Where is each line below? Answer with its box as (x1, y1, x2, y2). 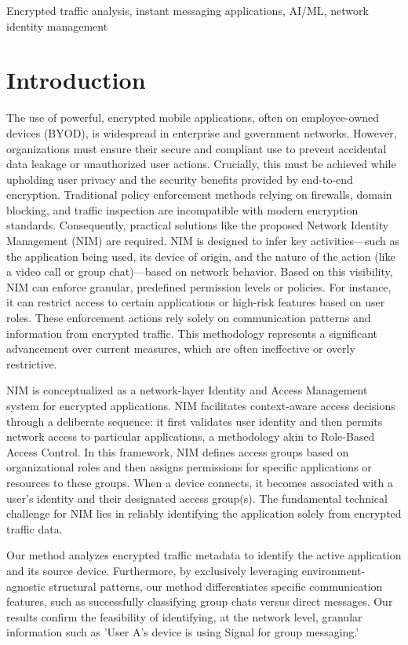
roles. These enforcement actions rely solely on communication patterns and (6, 310, 371, 326)
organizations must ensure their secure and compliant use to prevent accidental (6, 140, 387, 156)
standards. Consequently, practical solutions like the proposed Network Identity (6, 217, 389, 233)
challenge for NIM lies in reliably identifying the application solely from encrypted (6, 505, 402, 522)
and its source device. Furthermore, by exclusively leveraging (6, 562, 299, 578)
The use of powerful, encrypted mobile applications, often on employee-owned (6, 109, 380, 126)
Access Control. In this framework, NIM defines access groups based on (6, 443, 349, 460)
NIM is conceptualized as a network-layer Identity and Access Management (6, 382, 368, 398)
